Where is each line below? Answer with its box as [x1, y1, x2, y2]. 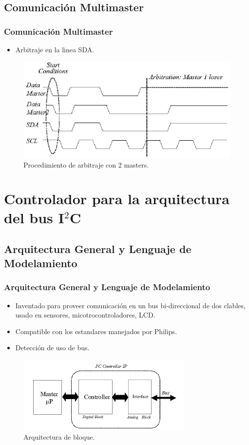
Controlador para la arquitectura [4, 188, 230, 208]
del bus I [4, 208, 64, 228]
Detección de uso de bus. [15, 342, 90, 353]
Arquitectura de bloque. [23, 431, 95, 442]
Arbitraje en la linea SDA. [15, 44, 95, 54]
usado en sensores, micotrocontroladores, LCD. [15, 310, 155, 320]
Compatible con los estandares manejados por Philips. [15, 326, 177, 336]
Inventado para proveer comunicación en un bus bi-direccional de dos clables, [15, 300, 246, 310]
